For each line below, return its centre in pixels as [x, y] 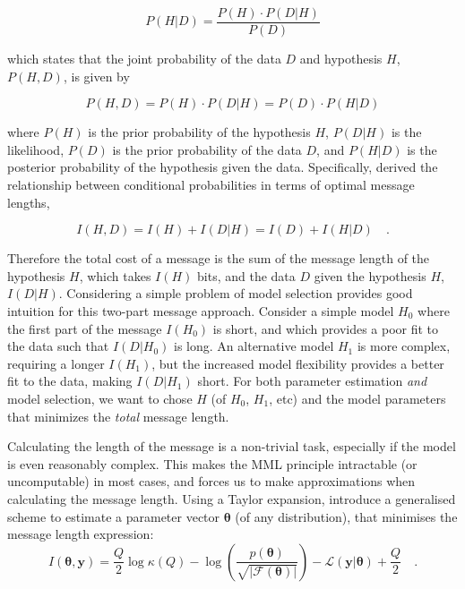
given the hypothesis [370, 275]
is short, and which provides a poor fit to [326, 328]
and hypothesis [341, 59]
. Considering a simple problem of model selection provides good [236, 293]
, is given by [96, 76]
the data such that [58, 346]
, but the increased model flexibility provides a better [298, 363]
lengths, [29, 202]
